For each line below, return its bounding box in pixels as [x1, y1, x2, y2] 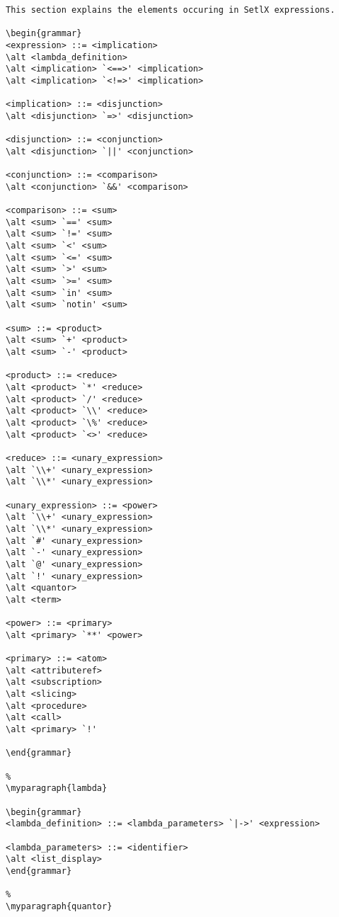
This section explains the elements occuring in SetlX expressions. [6, 5, 335, 15]
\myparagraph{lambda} [6, 783, 108, 794]
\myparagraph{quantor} [6, 901, 113, 911]
